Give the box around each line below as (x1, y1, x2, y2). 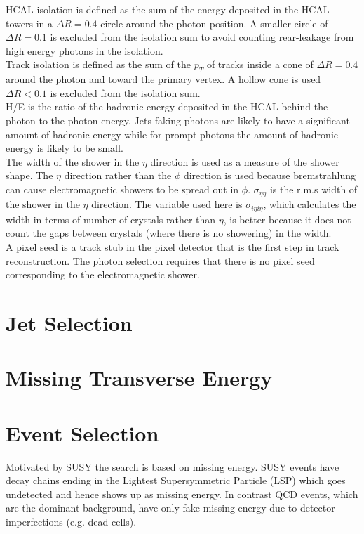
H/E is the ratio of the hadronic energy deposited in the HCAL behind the (6, 99, 328, 114)
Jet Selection (6, 308, 133, 337)
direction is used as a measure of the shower (150, 154, 339, 169)
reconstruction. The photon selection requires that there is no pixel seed (6, 253, 315, 268)
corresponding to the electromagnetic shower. (6, 267, 200, 282)
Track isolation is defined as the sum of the (6, 57, 191, 72)
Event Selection (6, 418, 159, 447)
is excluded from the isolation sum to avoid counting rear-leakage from (50, 30, 354, 44)
